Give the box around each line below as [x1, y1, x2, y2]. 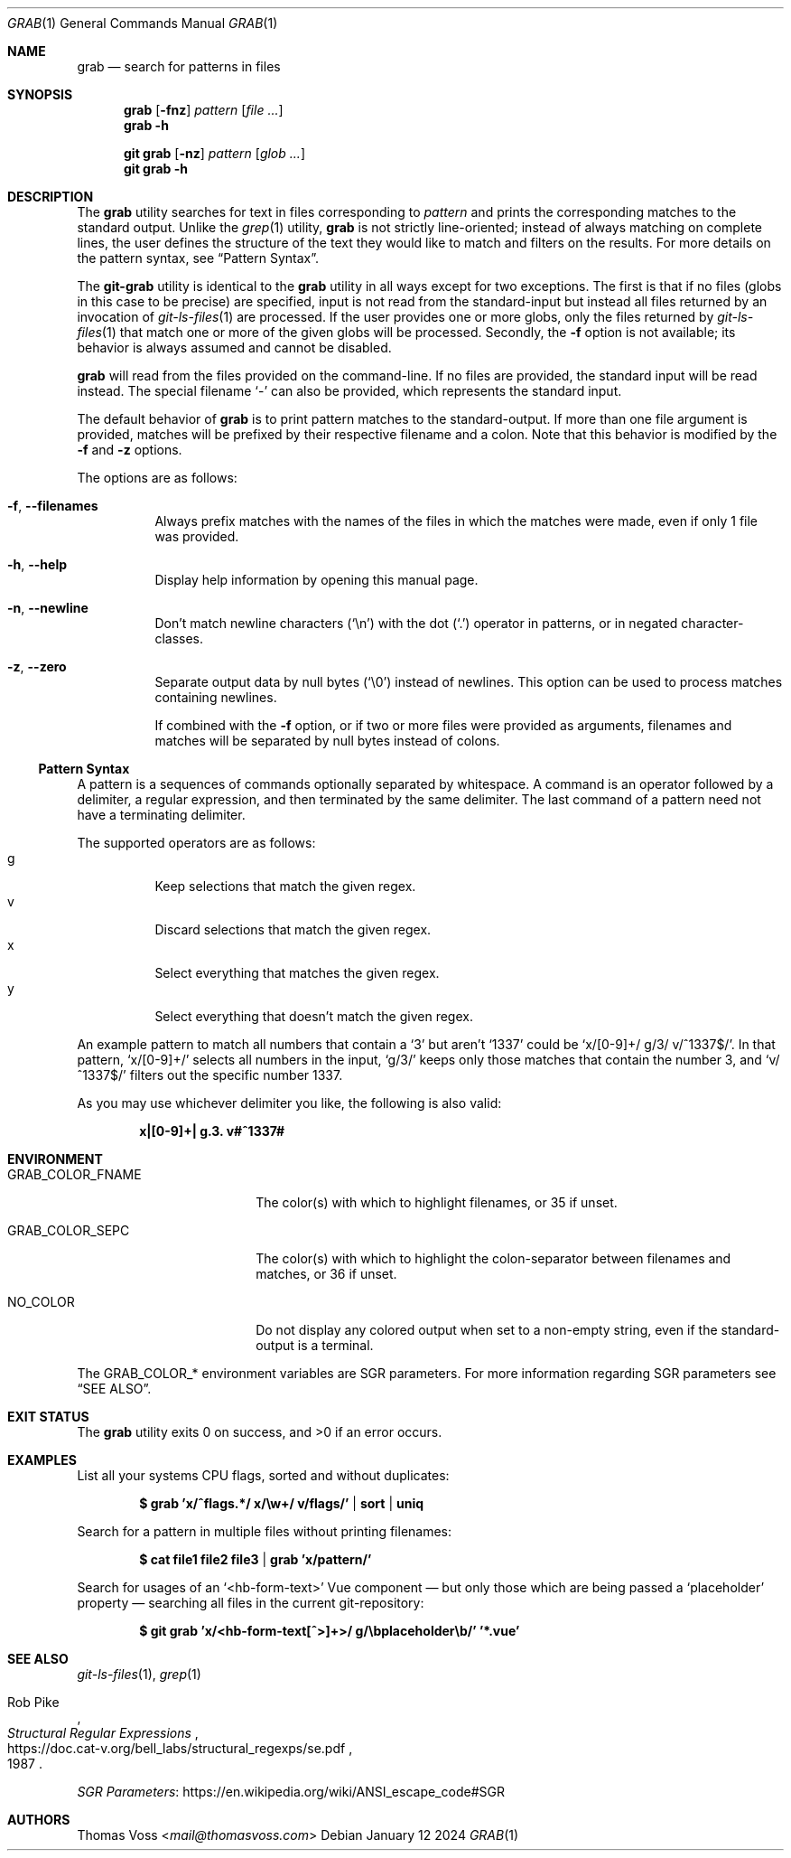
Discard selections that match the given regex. [154, 922, 432, 937]
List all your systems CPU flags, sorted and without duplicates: [77, 1468, 450, 1483]
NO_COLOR [7, 1294, 75, 1309]
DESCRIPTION [7, 189, 94, 204]
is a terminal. [297, 1337, 374, 1353]
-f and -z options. [77, 442, 182, 457]
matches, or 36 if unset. [256, 1266, 397, 1281]
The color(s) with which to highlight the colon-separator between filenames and [256, 1251, 731, 1266]
